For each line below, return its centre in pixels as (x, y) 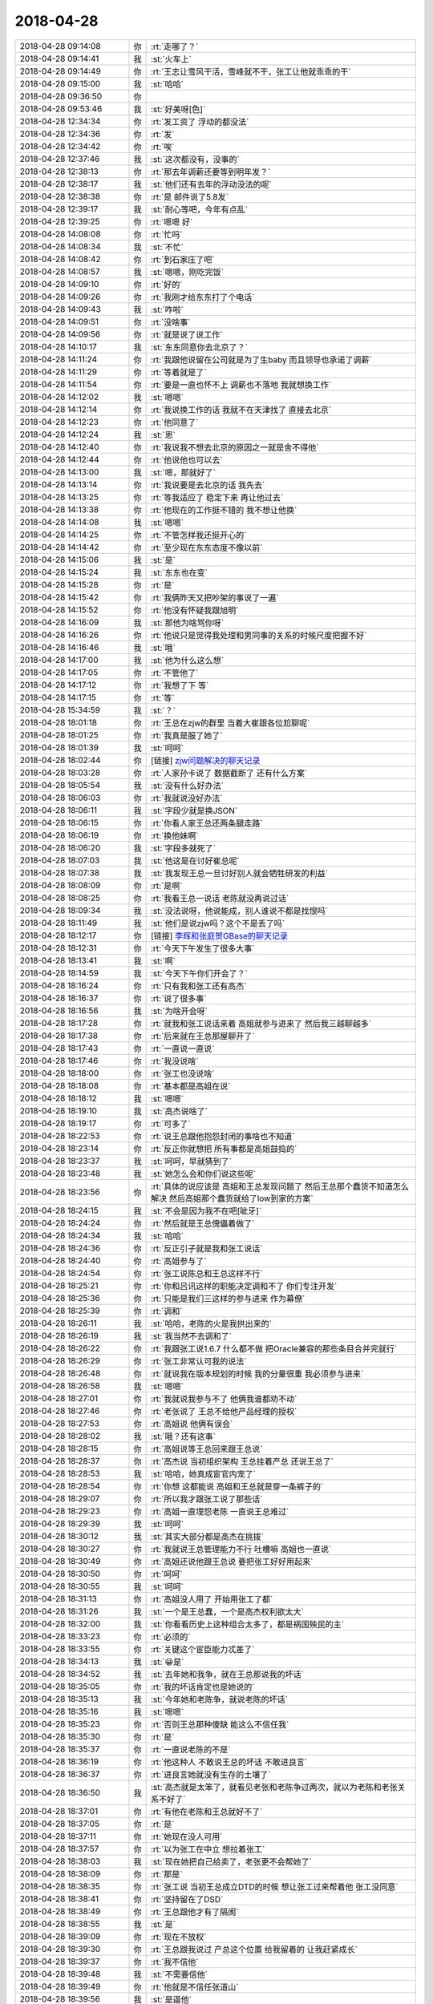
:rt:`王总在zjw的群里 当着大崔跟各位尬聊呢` (230, 723)
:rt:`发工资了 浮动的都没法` (200, 122)
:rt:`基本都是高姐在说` (190, 1086)
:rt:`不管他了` (174, 673)
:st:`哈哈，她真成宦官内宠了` (203, 1473)
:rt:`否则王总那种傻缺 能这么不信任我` (220, 1724)
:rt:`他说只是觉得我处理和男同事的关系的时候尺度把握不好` (259, 635)
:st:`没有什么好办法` (187, 786)
